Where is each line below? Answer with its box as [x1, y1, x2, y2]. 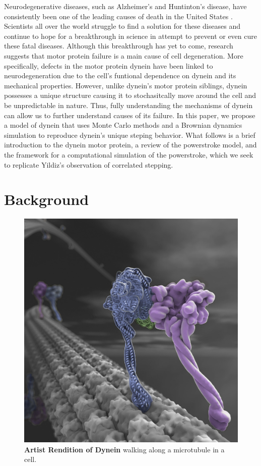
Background [4, 189, 89, 210]
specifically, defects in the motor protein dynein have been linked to [4, 60, 213, 71]
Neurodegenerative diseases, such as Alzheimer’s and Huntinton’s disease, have [4, 1, 247, 11]
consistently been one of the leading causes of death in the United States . [4, 11, 233, 21]
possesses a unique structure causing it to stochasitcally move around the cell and [4, 90, 256, 100]
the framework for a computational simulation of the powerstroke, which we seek [4, 149, 253, 160]
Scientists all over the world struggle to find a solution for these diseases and [4, 21, 240, 31]
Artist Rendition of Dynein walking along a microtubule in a [24, 444, 225, 454]
